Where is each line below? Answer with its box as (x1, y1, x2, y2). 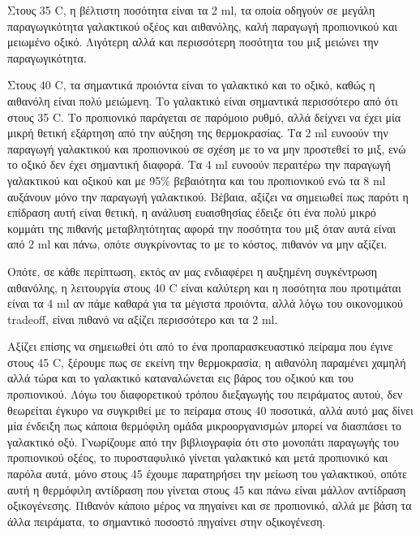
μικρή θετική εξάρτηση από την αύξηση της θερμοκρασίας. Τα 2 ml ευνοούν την (7, 124, 388, 141)
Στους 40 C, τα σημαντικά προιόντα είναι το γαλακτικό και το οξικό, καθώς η (7, 76, 375, 93)
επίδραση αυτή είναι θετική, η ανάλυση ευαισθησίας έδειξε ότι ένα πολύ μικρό (7, 204, 376, 221)
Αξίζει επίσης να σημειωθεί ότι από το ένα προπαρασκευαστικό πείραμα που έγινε (7, 338, 393, 355)
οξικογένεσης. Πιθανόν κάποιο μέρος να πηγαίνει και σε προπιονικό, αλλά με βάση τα (7, 497, 412, 514)
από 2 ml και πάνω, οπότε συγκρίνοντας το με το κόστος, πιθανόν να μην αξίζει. (7, 235, 388, 252)
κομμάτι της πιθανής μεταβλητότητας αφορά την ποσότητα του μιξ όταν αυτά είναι (7, 219, 396, 236)
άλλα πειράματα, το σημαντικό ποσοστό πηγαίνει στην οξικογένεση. (7, 512, 326, 529)
